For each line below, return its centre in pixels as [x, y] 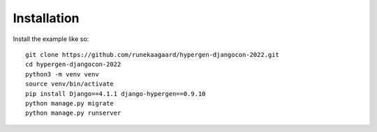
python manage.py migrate [70, 103]
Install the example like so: [51, 39]
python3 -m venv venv [62, 74]
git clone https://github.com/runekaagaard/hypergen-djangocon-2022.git [152, 55]
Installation [46, 18]
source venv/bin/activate [70, 84]
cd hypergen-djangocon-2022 [73, 65]
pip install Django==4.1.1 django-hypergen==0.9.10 [116, 93]
